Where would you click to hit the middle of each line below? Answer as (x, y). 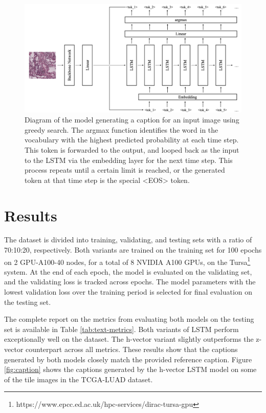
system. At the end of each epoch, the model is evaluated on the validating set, (128, 271)
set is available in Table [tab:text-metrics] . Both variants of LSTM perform (121, 329)
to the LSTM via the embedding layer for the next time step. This (129, 160)
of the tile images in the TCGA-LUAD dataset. (79, 379)
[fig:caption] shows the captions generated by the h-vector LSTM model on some (130, 369)
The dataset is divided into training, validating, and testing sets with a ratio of (128, 240)
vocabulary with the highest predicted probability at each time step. (132, 140)
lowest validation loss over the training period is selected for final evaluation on (128, 292)
